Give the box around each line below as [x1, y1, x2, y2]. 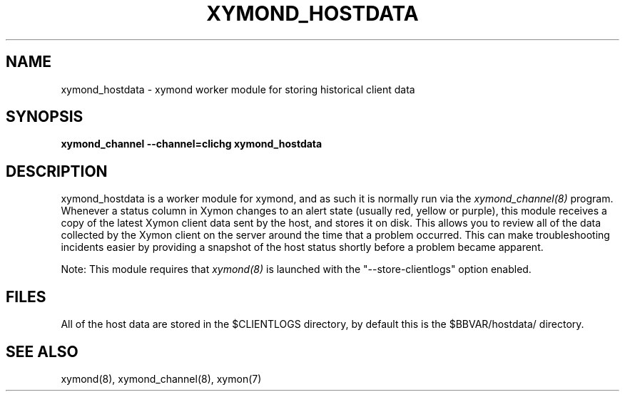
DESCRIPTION [6, 162, 108, 180]
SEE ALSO [6, 342, 78, 361]
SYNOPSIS [6, 108, 83, 126]
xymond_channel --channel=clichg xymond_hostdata [61, 138, 322, 150]
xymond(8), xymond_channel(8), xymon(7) [61, 372, 262, 385]
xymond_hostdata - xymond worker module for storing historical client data [61, 83, 415, 96]
